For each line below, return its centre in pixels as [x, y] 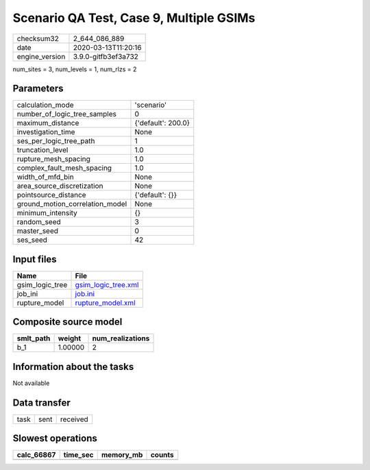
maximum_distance [48, 123]
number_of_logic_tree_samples [66, 114]
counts [162, 455]
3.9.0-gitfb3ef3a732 [106, 56]
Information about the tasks [73, 367]
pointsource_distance [51, 195]
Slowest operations [55, 438]
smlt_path [34, 338]
